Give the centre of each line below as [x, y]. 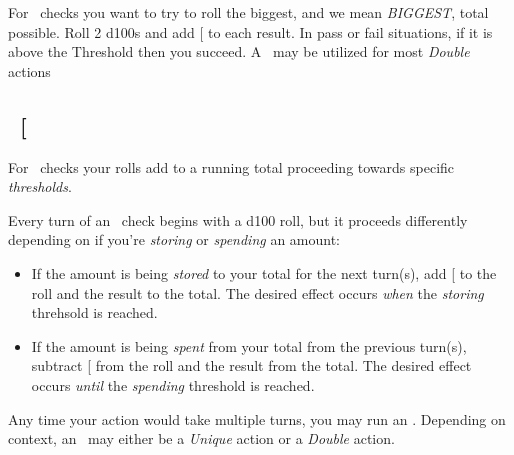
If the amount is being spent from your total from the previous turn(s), [249, 345]
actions [29, 70]
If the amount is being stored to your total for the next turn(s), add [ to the [264, 272]
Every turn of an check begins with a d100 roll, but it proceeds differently [238, 219]
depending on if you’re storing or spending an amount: [174, 239]
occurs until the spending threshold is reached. [173, 384]
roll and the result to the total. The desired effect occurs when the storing [257, 292]
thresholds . [40, 186]
